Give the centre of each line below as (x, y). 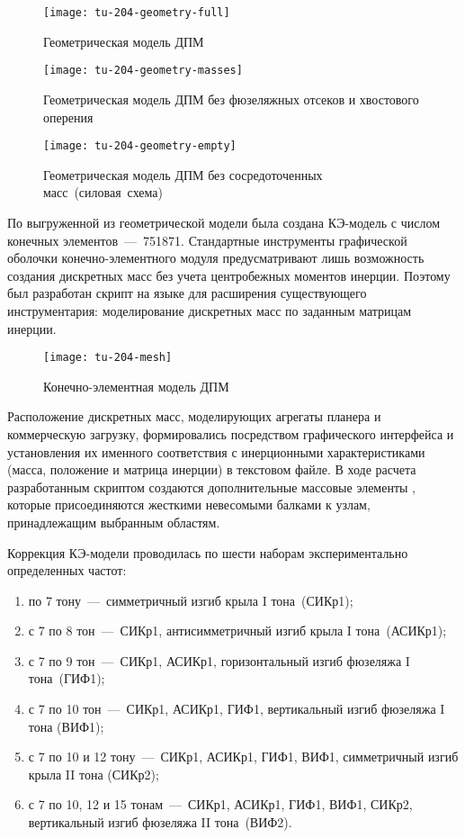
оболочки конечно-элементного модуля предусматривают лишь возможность (216, 258)
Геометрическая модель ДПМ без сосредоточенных (183, 174)
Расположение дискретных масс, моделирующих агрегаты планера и (194, 416)
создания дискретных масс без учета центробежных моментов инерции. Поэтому (229, 275)
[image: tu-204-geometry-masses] (143, 71)
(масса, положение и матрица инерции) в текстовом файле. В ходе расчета (212, 469)
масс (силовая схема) (103, 192)
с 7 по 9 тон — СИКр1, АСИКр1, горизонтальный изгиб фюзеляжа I (219, 660)
